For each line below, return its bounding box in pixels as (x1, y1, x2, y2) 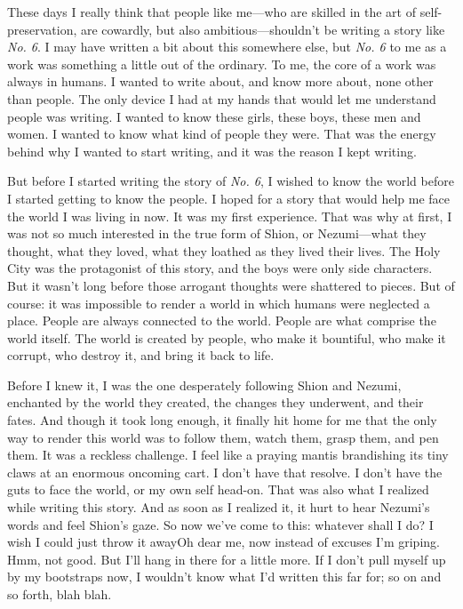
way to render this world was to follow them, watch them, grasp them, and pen (7, 428, 439, 446)
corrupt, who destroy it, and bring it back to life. (7, 346, 275, 365)
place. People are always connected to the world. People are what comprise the (7, 311, 436, 330)
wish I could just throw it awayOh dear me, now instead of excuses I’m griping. (7, 533, 440, 551)
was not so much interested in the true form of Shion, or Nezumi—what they (7, 224, 427, 243)
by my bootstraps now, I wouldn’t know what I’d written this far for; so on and (7, 567, 442, 586)
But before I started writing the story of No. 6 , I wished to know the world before (7, 172, 454, 190)
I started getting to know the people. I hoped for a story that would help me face (7, 188, 451, 207)
